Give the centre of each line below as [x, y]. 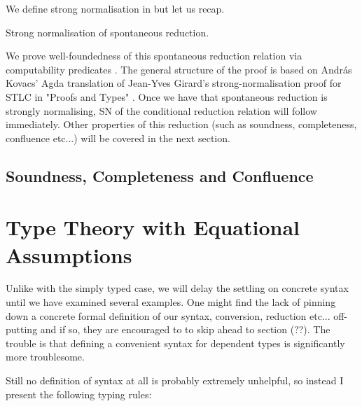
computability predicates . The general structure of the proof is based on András [179, 69]
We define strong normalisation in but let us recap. [115, 8]
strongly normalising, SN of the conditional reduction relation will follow [161, 110]
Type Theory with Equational [153, 227]
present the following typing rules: [79, 394]
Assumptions [69, 254]
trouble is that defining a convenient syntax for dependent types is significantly [175, 343]
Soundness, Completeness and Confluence [160, 175]
